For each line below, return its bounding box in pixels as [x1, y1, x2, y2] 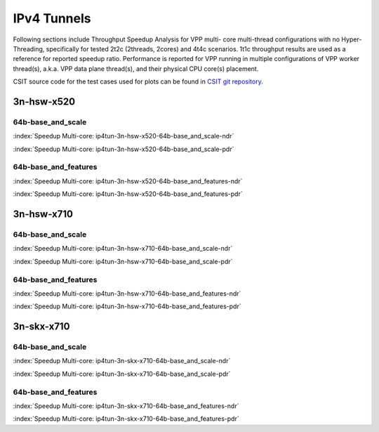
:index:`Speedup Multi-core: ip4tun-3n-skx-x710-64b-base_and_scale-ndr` [13, 357, 231, 365]
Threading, [13, 44, 45, 53]
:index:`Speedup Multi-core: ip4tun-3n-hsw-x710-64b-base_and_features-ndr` [13, 289, 241, 298]
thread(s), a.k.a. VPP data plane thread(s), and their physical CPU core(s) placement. [13, 64, 259, 73]
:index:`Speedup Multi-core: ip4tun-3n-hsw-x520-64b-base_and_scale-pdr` [13, 145, 234, 153]
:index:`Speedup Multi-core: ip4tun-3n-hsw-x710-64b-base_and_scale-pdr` [13, 257, 233, 266]
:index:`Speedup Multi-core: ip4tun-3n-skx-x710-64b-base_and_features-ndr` [13, 401, 239, 410]
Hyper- [341, 35, 362, 44]
